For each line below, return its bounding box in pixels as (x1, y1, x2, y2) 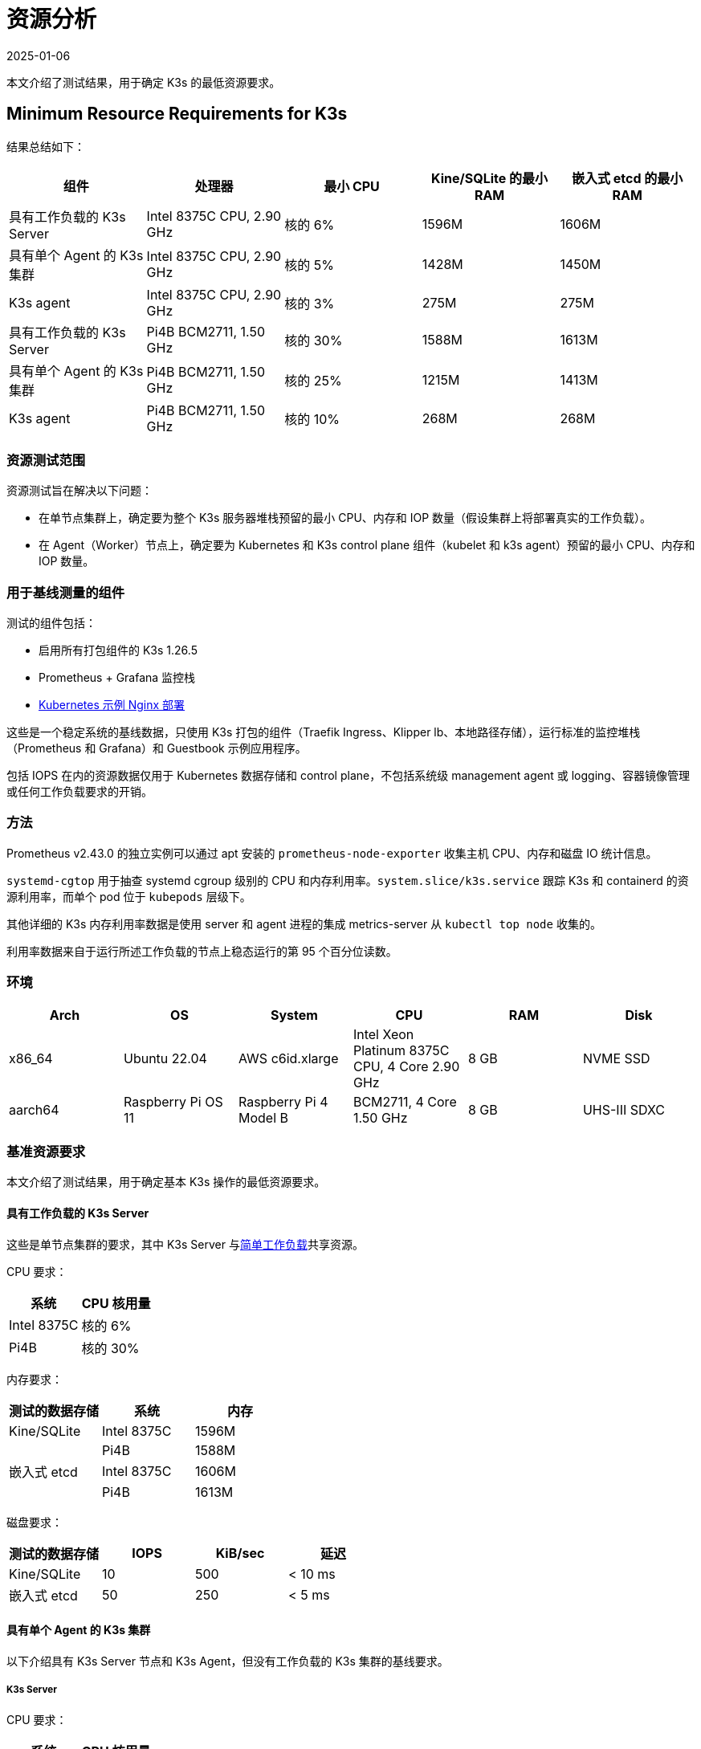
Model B (238, 1109, 288, 1126)
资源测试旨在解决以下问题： (6, 483, 153, 498)
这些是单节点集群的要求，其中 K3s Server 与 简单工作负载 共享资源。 (6, 1237, 364, 1251)
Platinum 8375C (353, 1042, 450, 1058)
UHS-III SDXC (582, 1101, 666, 1118)
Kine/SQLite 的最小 (431, 169, 548, 186)
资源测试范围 (6, 451, 86, 468)
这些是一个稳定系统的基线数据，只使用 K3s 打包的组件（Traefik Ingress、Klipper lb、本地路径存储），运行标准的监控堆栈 (6, 725, 641, 740)
